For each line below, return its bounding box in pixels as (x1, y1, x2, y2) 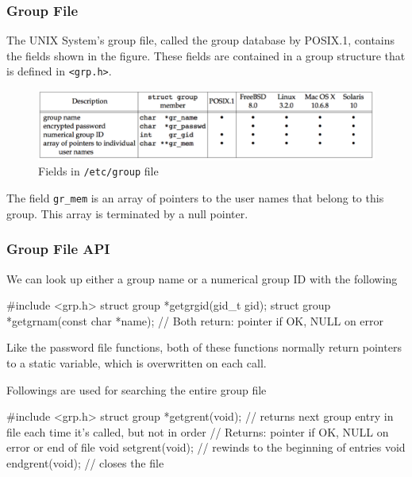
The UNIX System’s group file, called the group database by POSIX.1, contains (6, 32, 395, 48)
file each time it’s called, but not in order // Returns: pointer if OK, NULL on (6, 423, 389, 440)
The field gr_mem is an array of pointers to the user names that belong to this (6, 190, 384, 206)
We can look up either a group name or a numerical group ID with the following (6, 270, 398, 287)
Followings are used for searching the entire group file (6, 381, 267, 398)
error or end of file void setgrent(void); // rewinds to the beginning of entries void (6, 439, 406, 456)
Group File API (6, 239, 110, 259)
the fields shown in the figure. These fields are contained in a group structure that (6, 47, 406, 63)
